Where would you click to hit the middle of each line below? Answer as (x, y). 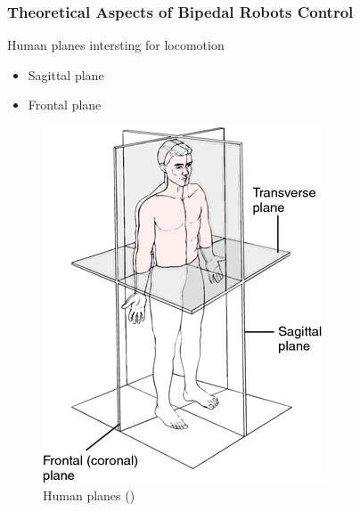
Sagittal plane (66, 74)
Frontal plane (65, 105)
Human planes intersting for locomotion (116, 45)
